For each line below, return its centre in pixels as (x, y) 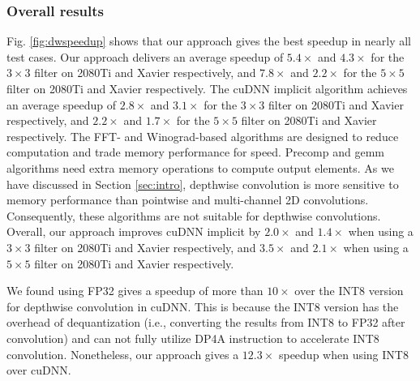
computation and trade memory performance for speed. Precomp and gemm (196, 152)
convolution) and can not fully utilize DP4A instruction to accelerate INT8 (193, 338)
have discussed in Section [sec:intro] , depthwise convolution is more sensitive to (203, 184)
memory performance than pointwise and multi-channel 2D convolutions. (188, 200)
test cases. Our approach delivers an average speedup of (145, 56)
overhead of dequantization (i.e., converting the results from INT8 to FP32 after (206, 322)
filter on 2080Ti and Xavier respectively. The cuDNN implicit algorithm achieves (207, 88)
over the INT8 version (349, 291)
